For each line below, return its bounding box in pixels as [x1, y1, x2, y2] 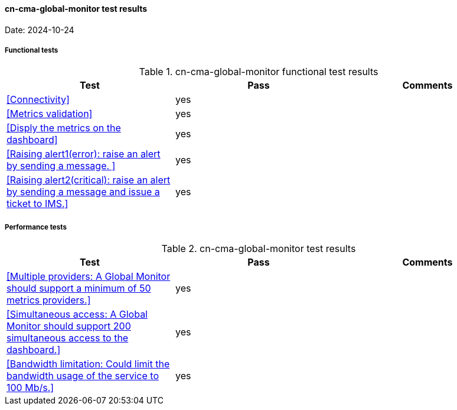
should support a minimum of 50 [6, 282, 151, 295]
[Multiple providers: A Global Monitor [6, 270, 171, 283]
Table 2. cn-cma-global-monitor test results [161, 243, 356, 255]
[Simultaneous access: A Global [6, 308, 148, 321]
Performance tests [5, 222, 67, 231]
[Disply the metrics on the [6, 122, 121, 134]
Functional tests [5, 46, 58, 54]
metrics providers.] [6, 294, 91, 306]
